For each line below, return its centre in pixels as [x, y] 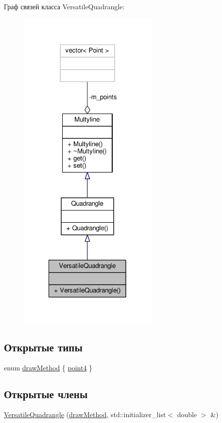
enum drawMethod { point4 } [48, 367]
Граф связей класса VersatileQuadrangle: [64, 6]
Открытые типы [43, 347]
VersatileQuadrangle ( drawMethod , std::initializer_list [85, 414]
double [187, 414]
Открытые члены [46, 394]
